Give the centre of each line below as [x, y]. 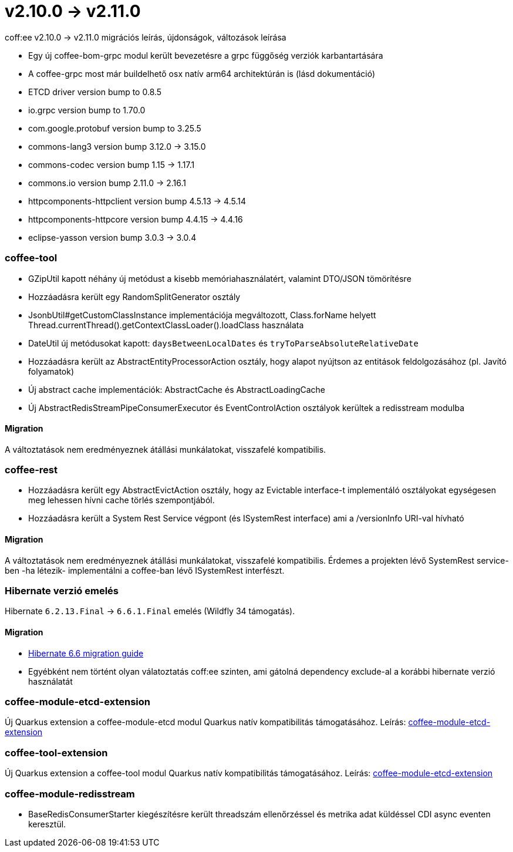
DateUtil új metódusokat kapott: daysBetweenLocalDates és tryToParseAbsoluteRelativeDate [223, 343]
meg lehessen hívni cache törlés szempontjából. [122, 500]
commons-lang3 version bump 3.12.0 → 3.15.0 [117, 146]
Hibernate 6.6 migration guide [86, 653]
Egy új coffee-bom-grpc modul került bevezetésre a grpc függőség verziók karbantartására [206, 55]
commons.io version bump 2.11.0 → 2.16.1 [107, 183]
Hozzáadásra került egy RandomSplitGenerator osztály [134, 297]
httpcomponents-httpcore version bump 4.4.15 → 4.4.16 [136, 219]
